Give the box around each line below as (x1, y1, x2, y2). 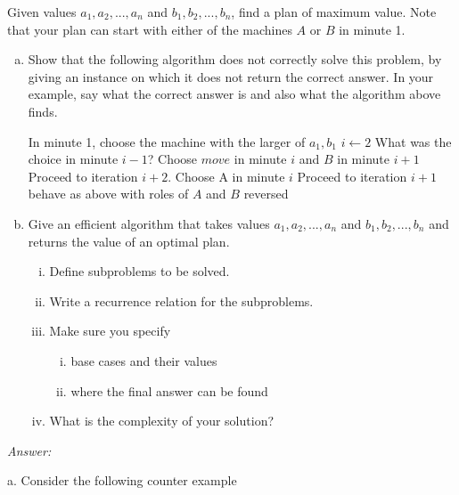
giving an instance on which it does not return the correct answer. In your (28, 67, 434, 85)
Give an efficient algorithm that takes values (28, 214, 270, 232)
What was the (374, 132, 452, 150)
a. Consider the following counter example (7, 471, 237, 490)
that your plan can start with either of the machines (7, 20, 292, 38)
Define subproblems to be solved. (49, 262, 230, 280)
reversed (243, 184, 289, 203)
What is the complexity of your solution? (49, 411, 275, 430)
